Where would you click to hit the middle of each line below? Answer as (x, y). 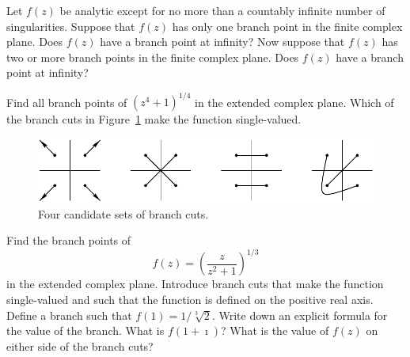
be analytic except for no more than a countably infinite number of (222, 10)
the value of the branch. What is (85, 330)
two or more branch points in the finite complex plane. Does (153, 57)
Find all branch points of (67, 102)
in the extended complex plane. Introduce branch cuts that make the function (195, 284)
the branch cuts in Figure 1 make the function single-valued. (154, 119)
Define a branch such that (69, 315)
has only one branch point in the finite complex (287, 26)
